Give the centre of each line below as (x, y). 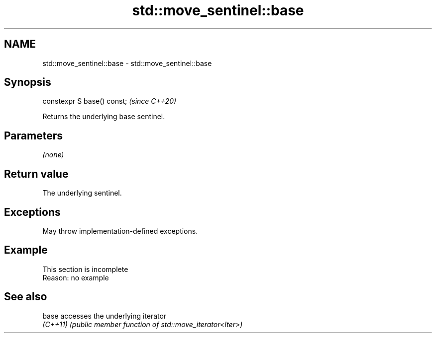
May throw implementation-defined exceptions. (120, 231)
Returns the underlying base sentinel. (104, 117)
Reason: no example (76, 277)
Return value (36, 174)
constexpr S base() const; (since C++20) (109, 101)
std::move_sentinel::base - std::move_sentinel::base (127, 63)
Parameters (33, 135)
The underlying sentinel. (82, 193)
